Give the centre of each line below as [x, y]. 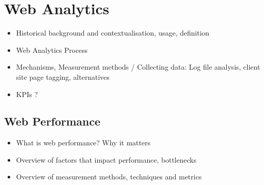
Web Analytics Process [52, 50]
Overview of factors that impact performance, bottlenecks [106, 159]
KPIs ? [27, 94]
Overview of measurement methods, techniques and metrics [109, 177]
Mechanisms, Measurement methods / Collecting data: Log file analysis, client [138, 67]
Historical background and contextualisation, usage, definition [113, 33]
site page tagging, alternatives [63, 76]
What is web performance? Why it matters [83, 143]
